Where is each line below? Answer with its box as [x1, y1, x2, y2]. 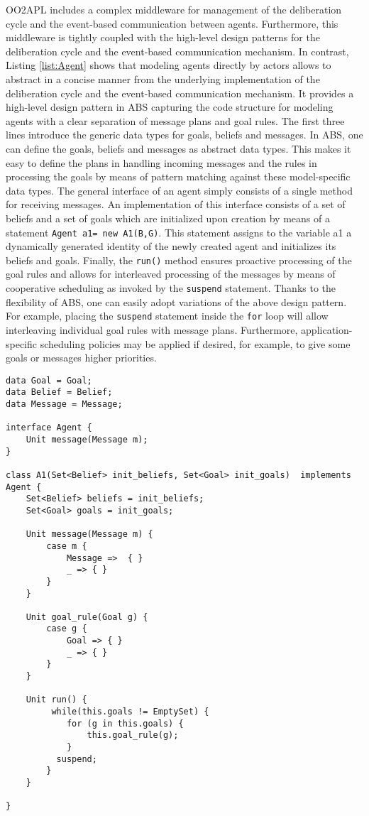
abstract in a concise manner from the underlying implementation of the [6, 71, 320, 86]
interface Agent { [6, 423, 92, 433]
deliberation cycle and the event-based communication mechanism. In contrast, [6, 43, 349, 58]
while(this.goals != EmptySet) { [51, 707, 209, 717]
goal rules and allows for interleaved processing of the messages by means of [6, 266, 336, 281]
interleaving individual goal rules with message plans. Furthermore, [6, 322, 298, 337]
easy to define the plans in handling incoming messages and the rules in [6, 155, 317, 170]
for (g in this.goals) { [66, 718, 184, 729]
